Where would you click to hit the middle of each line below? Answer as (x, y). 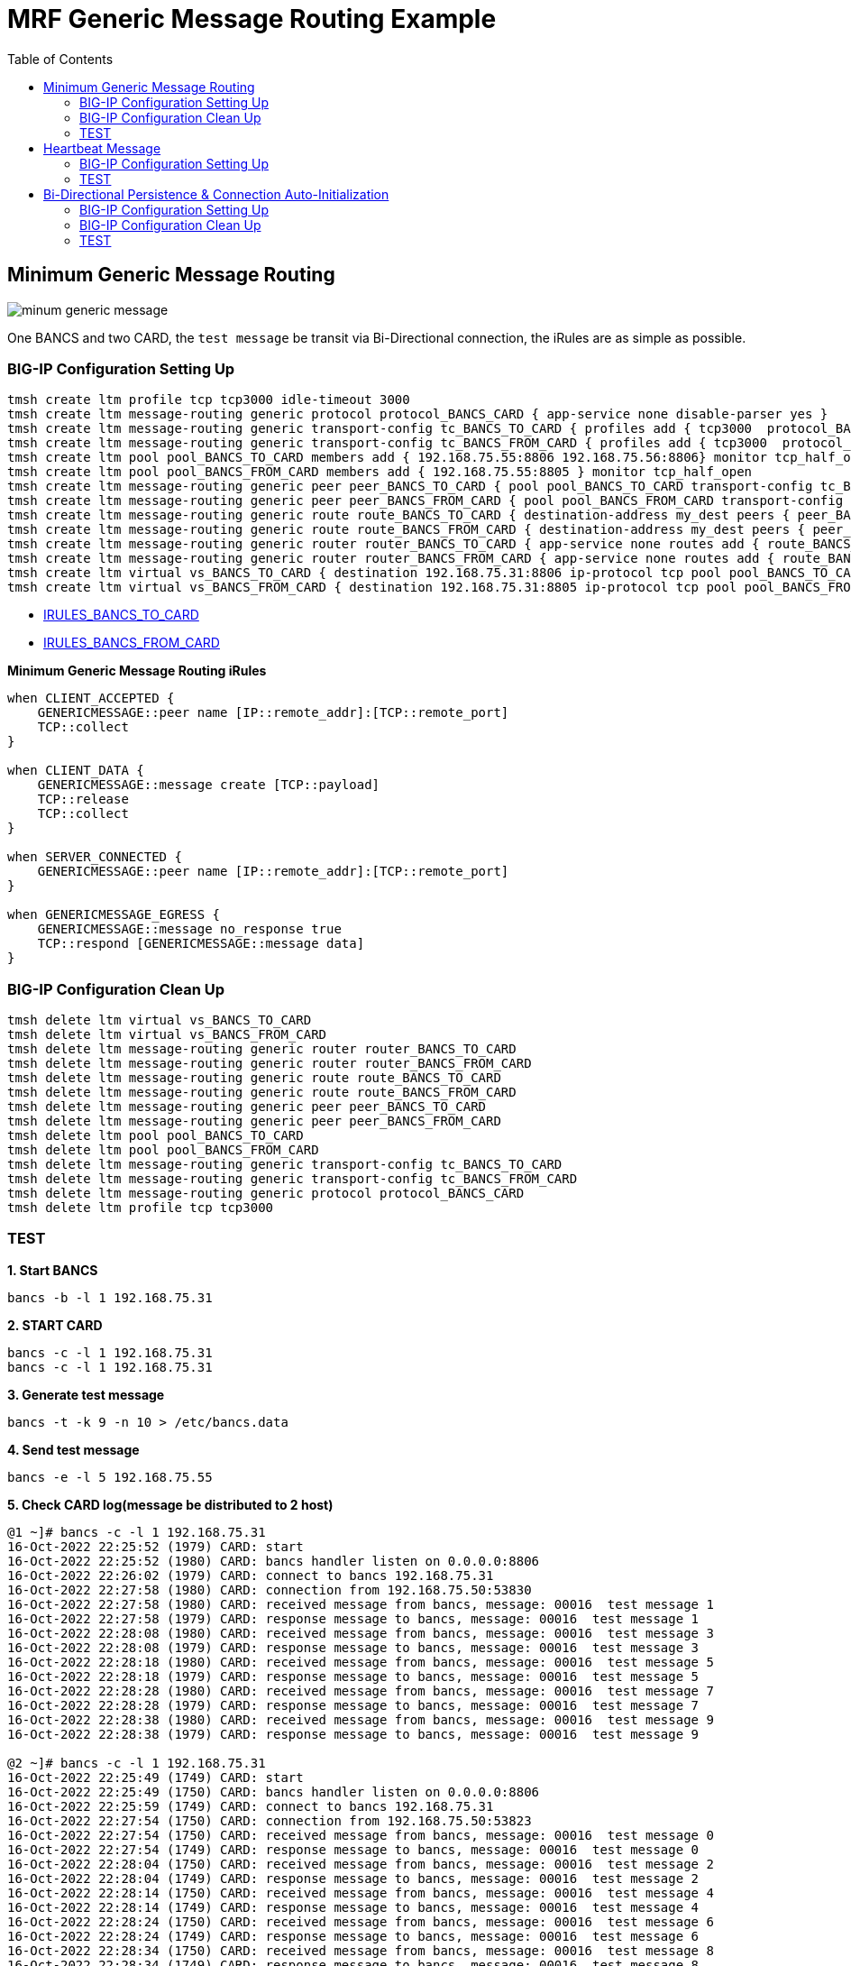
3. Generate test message (86, 1394)
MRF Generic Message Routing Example (252, 19)
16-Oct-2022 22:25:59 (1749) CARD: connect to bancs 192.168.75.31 (251, 1806)
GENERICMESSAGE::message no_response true (189, 929)
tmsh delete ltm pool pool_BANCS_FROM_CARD (163, 1150)
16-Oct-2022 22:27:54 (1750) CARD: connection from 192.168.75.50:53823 (270, 1820)
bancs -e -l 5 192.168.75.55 (110, 1477)
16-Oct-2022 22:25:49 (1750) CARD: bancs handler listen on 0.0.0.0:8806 (274, 1791)
